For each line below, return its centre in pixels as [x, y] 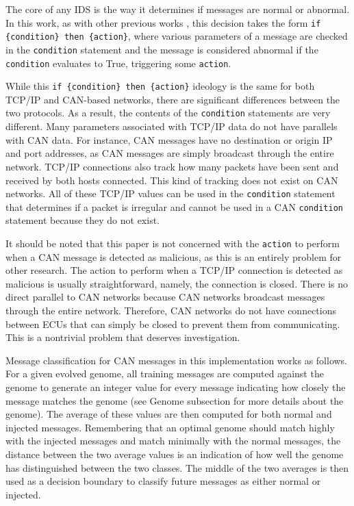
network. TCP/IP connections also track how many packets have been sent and [172, 166]
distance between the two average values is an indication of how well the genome [175, 454]
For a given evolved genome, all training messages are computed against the [165, 374]
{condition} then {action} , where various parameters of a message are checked [177, 36]
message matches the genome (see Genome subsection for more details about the [175, 400]
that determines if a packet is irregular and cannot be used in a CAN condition [174, 206]
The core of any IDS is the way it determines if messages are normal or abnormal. [178, 9]
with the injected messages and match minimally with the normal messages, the [173, 441]
